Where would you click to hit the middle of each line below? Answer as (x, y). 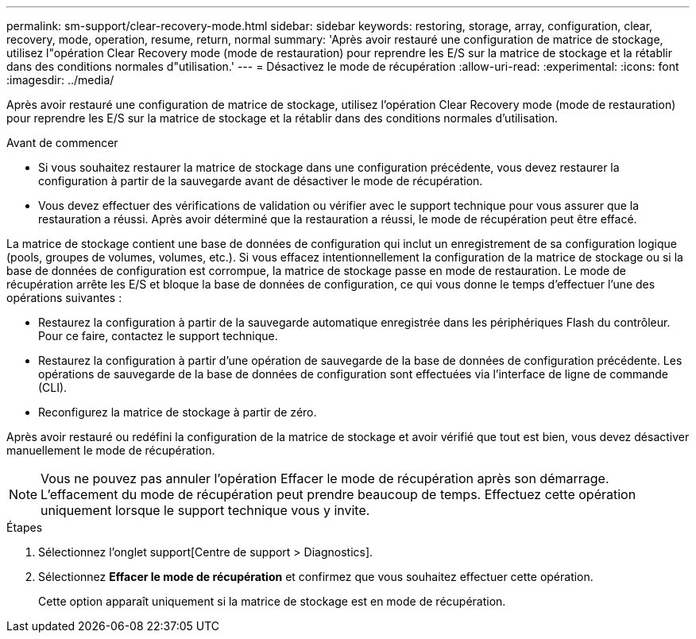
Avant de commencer (62, 143)
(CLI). (53, 387)
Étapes (25, 527)
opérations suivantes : (64, 298)
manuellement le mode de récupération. (111, 450)
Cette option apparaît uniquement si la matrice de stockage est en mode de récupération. (272, 601)
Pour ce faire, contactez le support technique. (158, 336)
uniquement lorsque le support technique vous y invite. (205, 510)
